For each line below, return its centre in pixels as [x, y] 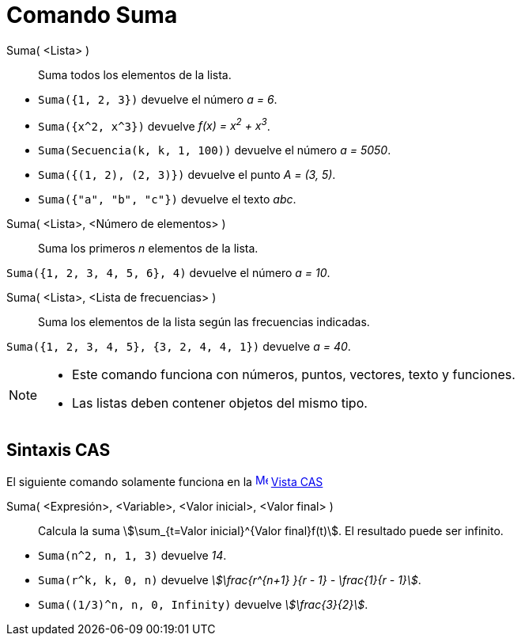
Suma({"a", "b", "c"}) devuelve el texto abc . [167, 199]
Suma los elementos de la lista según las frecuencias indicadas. [204, 322]
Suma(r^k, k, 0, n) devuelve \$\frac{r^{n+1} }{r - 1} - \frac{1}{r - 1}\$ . [230, 580]
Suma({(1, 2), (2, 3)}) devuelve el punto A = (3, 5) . [187, 175]
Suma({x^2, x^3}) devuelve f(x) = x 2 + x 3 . [154, 125]
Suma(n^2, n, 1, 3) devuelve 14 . [132, 556]
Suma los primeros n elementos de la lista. [148, 249]
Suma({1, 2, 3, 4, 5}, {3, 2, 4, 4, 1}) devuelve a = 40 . [179, 347]
